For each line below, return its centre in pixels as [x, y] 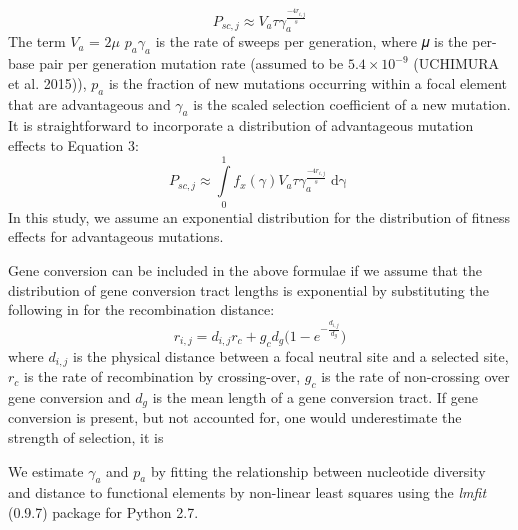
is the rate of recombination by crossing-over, [162, 376]
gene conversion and [69, 397]
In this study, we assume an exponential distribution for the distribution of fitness [259, 216]
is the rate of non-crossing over [415, 376]
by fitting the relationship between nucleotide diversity [318, 470]
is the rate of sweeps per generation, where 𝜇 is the [311, 41]
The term [37, 41]
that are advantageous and [89, 103]
